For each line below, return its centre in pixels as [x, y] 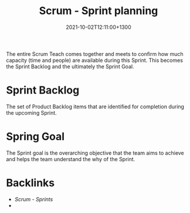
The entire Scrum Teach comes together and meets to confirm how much [95, 54]
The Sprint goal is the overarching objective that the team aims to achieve [95, 153]
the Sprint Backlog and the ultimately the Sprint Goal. [70, 66]
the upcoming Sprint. [31, 112]
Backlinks [30, 183]
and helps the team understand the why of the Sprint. [71, 159]
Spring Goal [35, 137]
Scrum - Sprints [34, 199]
